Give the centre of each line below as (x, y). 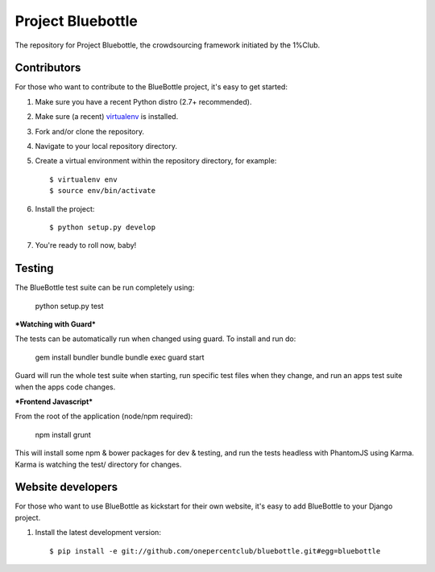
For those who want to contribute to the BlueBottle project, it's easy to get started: (151, 87)
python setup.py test (69, 306)
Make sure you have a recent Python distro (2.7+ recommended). (143, 101)
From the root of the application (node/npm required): (104, 416)
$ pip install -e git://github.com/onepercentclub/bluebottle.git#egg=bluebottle (215, 551)
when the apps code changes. (65, 387)
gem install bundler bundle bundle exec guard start (120, 357)
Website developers (66, 487)
